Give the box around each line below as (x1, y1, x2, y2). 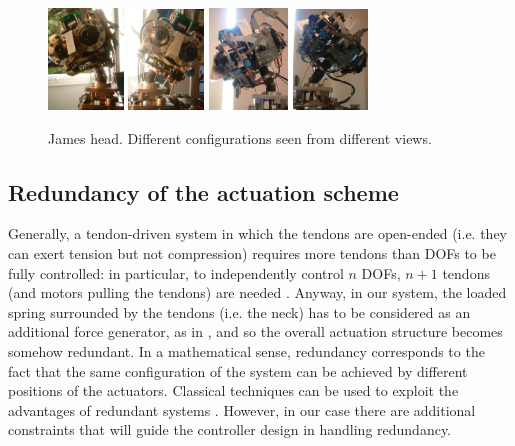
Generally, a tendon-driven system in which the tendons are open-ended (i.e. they (8, 223, 508, 244)
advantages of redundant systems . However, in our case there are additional (8, 399, 476, 420)
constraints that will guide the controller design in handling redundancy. (8, 419, 452, 440)
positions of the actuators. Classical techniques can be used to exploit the (8, 380, 459, 401)
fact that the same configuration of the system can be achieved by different (8, 360, 468, 381)
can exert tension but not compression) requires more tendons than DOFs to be (8, 242, 496, 263)
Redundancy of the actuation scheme (8, 176, 399, 207)
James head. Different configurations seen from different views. (48, 127, 432, 148)
